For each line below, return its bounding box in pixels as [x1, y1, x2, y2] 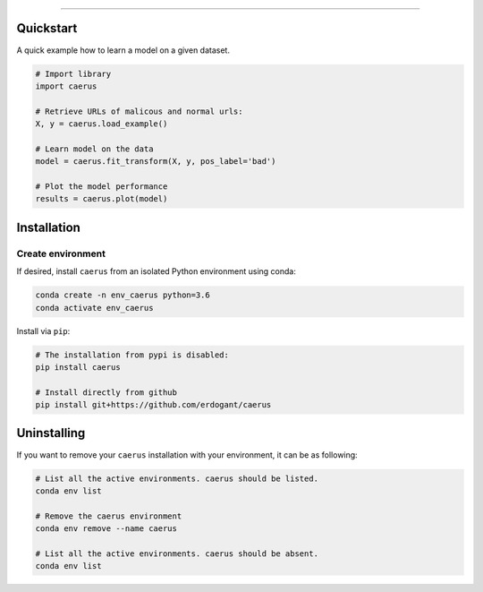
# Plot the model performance [35, 182, 168, 192]
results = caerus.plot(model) [35, 193, 168, 204]
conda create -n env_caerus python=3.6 [35, 290, 210, 300]
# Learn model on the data [35, 143, 154, 154]
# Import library [35, 68, 112, 79]
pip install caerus [35, 362, 121, 372]
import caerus [35, 81, 97, 91]
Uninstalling [16, 425, 86, 441]
